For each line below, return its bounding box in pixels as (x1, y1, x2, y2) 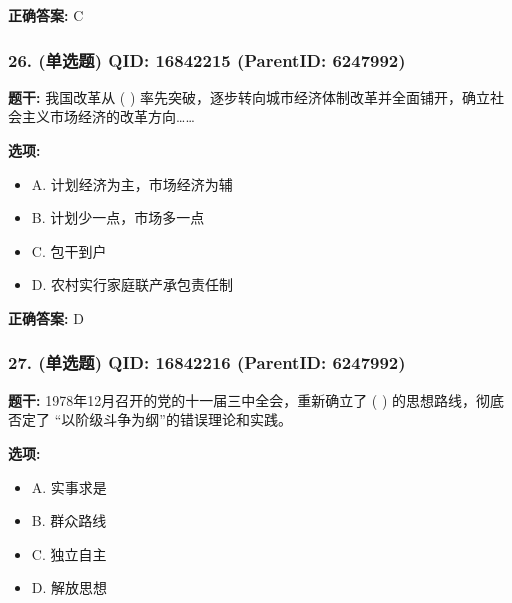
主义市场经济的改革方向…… (21, 106, 195, 127)
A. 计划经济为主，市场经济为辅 (31, 173, 233, 194)
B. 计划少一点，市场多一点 (31, 207, 205, 228)
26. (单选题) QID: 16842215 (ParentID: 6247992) (8, 47, 406, 72)
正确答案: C (8, 5, 84, 25)
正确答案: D (8, 307, 84, 328)
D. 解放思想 (31, 577, 108, 598)
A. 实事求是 (31, 476, 107, 497)
